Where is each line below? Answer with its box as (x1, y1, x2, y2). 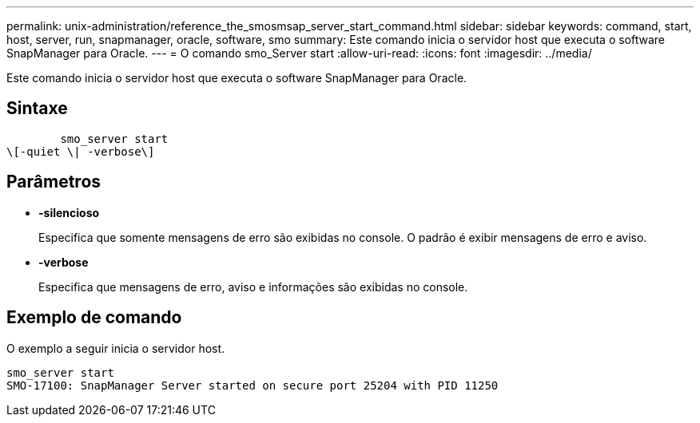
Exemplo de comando (6, 307, 182, 328)
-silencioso (38, 205, 100, 219)
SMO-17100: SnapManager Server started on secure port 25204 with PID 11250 (6, 378, 499, 392)
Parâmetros (6, 172, 101, 192)
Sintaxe (6, 98, 68, 119)
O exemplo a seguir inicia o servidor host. (6, 341, 225, 355)
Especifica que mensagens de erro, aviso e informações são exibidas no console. (38, 279, 468, 294)
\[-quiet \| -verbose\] (6, 144, 155, 158)
